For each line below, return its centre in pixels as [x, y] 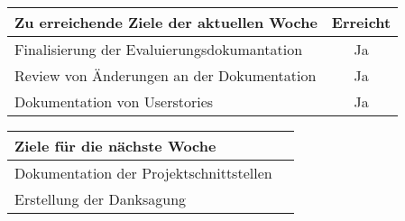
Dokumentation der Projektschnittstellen [143, 173]
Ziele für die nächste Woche [115, 146]
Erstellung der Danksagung [101, 199]
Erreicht [361, 22]
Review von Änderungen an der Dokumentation [166, 75]
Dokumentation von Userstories [114, 101]
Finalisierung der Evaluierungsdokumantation [159, 49]
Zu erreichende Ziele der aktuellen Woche [166, 22]
